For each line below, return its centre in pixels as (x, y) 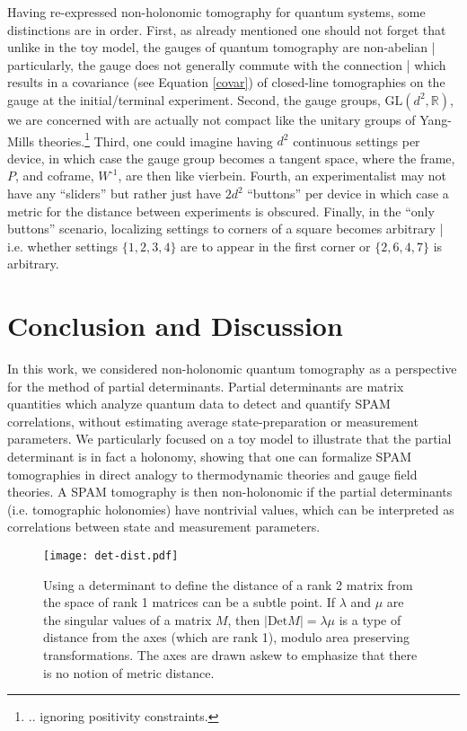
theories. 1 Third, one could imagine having (155, 139)
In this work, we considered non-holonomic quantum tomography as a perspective (232, 369)
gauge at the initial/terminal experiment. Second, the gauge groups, (194, 99)
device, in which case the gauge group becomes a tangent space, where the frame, (231, 158)
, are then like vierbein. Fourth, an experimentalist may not (282, 176)
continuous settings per (357, 141)
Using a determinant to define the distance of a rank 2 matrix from (228, 584)
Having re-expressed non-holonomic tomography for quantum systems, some (216, 12)
